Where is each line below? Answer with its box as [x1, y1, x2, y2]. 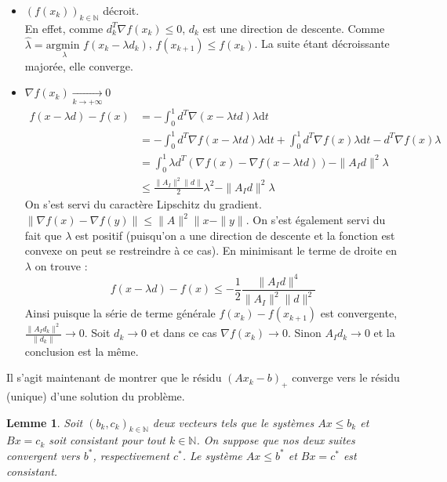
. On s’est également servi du [245, 212, 386, 228]
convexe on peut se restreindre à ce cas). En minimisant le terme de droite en [24, 242, 398, 259]
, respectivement [93, 447, 169, 463]
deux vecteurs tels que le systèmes [152, 414, 314, 430]
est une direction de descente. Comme [202, 20, 385, 36]
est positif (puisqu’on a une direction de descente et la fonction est [74, 227, 395, 243]
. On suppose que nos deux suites [196, 432, 355, 448]
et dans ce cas [150, 324, 217, 341]
